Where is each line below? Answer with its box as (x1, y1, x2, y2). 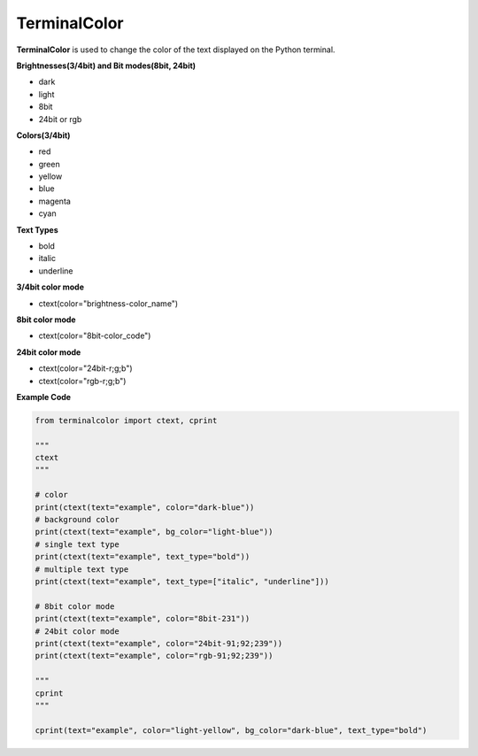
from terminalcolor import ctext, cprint (35, 415, 218, 425)
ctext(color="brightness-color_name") (38, 297, 179, 309)
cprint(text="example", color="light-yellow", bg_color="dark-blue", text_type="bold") (35, 725, 428, 735)
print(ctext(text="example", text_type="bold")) (35, 552, 251, 562)
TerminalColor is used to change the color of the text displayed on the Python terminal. (16, 44, 335, 55)
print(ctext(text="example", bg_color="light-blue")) (35, 527, 274, 537)
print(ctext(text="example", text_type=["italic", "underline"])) (35, 576, 329, 586)
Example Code (16, 391, 71, 402)
